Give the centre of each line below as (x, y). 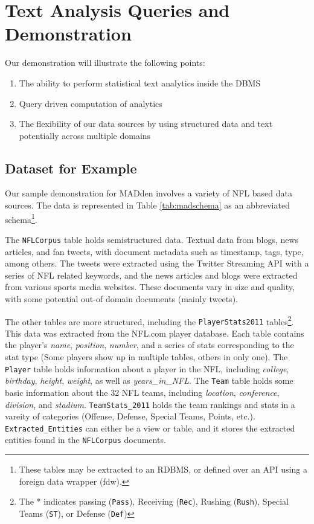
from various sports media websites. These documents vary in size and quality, (150, 287)
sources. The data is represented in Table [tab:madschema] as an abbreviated (147, 205)
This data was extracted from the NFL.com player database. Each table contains (155, 333)
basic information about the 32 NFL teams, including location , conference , (142, 392)
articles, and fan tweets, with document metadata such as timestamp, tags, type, (154, 251)
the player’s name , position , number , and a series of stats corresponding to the (149, 345)
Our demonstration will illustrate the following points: (105, 63)
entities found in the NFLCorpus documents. (85, 440)
